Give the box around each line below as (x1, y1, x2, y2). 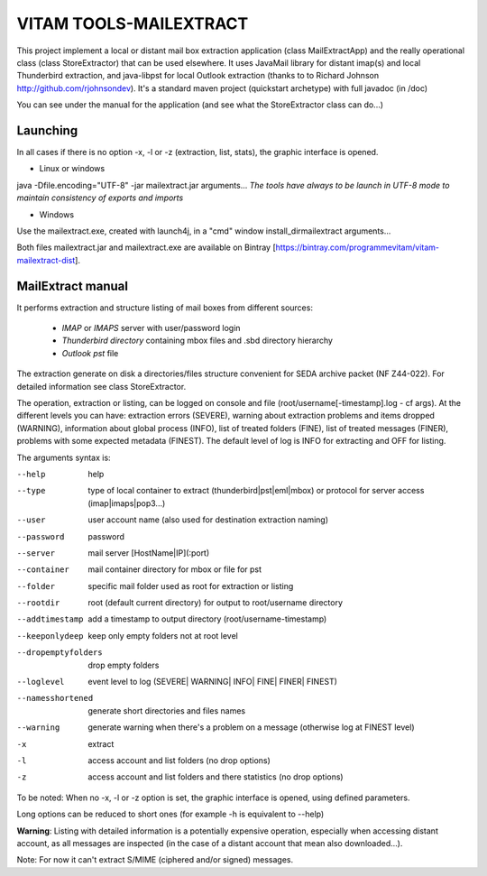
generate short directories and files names (87, 705, 246, 716)
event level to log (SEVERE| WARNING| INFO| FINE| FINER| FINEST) (87, 677, 338, 687)
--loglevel (16, 677, 65, 687)
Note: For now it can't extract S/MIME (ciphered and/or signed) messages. (16, 854, 294, 865)
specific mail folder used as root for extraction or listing (87, 580, 294, 591)
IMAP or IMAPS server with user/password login (61, 323, 241, 334)
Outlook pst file (61, 347, 119, 358)
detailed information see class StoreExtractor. (16, 381, 187, 392)
